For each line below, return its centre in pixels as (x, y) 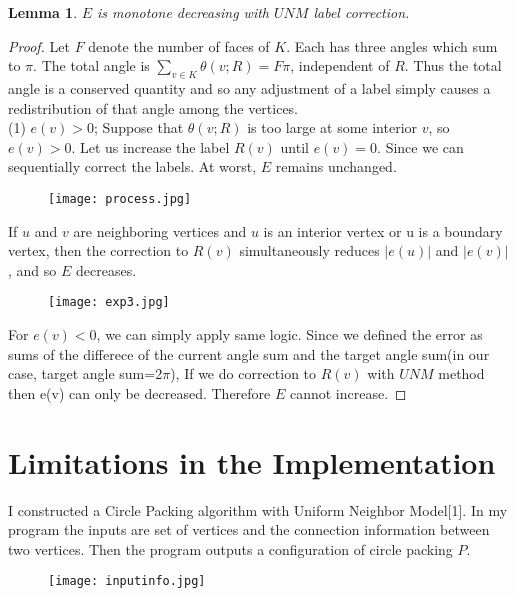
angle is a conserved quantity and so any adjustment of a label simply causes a (249, 87)
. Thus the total (453, 65)
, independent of (340, 65)
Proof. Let (39, 45)
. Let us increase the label (150, 146)
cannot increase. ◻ (348, 392)
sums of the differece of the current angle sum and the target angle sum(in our (249, 353)
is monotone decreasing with (183, 12)
